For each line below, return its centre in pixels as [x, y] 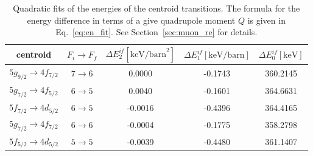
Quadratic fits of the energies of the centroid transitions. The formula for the [156, 8]
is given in [266, 20]
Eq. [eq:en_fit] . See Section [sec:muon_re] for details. [156, 32]
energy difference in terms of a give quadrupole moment [131, 20]
